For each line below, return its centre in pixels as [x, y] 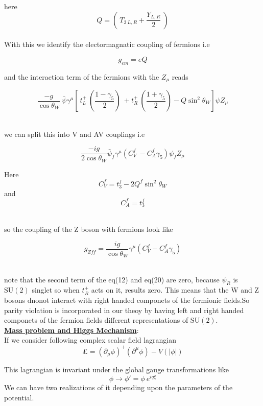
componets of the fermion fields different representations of [96, 320]
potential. [19, 397]
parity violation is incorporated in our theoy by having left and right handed [124, 310]
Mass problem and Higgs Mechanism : [71, 330]
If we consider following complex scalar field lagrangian [90, 340]
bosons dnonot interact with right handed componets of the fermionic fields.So [127, 300]
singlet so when [56, 290]
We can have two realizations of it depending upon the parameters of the [118, 387]
